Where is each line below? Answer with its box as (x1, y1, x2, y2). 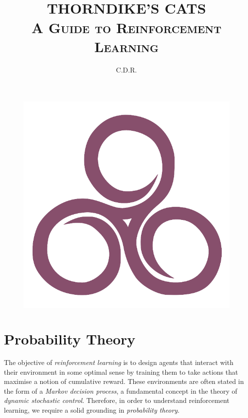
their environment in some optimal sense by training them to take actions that (4, 366, 238, 377)
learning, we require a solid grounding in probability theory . (4, 404, 180, 415)
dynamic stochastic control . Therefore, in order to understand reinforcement (4, 395, 230, 405)
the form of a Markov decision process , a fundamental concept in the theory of (4, 385, 237, 396)
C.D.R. (116, 64, 137, 74)
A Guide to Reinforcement (31, 17, 222, 37)
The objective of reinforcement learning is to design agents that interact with (4, 357, 233, 367)
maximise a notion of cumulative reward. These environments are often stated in (4, 376, 244, 386)
